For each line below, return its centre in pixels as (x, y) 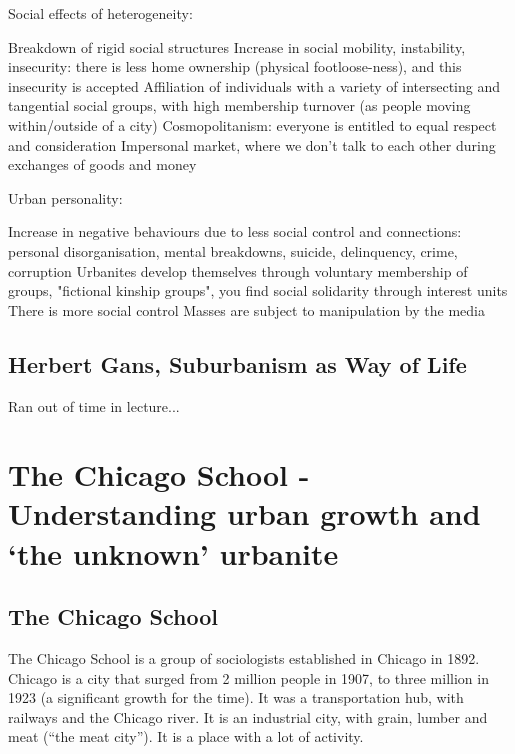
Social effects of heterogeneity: (100, 13)
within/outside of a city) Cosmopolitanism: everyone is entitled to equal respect (252, 124)
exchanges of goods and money (102, 164)
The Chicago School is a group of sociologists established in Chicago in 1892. (244, 658)
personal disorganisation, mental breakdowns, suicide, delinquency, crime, (233, 250)
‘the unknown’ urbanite (173, 552)
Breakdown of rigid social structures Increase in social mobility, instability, (237, 46)
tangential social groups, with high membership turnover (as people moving (239, 105)
